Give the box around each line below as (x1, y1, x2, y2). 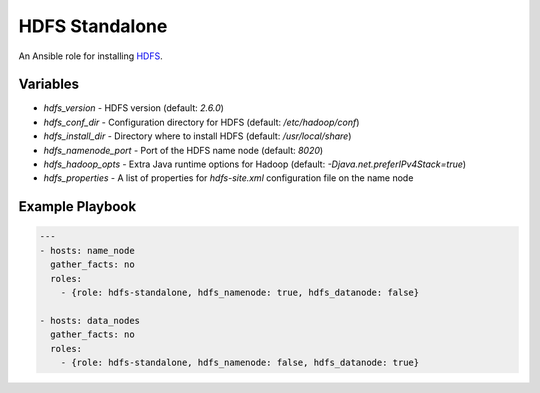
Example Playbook (18, 198, 137, 215)
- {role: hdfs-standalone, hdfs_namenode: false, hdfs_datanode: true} (60, 356, 420, 368)
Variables (18, 76, 80, 93)
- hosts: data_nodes (39, 315, 140, 326)
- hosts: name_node (39, 245, 135, 256)
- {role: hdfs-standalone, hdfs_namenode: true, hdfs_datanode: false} (60, 286, 420, 298)
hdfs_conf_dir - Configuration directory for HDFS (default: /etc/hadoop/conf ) (43, 116, 360, 128)
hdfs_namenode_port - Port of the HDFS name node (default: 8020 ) (43, 144, 324, 156)
